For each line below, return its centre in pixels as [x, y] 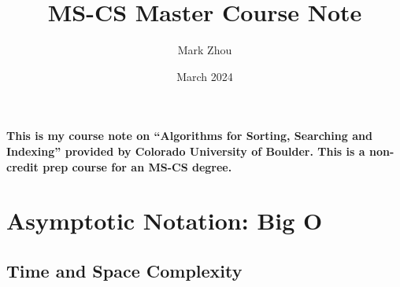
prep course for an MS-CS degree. [137, 166]
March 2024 [205, 76]
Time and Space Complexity [124, 270]
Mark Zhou [205, 50]
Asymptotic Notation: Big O [165, 221]
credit [22, 166]
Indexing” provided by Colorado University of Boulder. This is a [186, 151]
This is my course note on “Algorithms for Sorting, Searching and [189, 136]
